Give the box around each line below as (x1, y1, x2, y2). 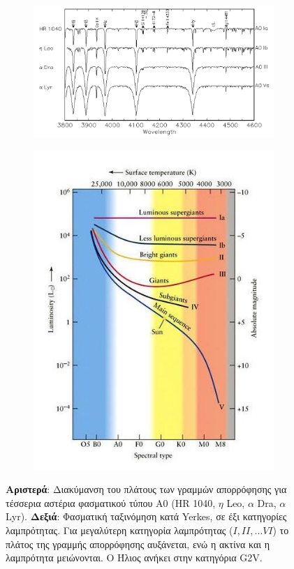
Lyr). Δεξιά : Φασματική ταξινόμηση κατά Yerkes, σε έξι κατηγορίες (6, 509, 287, 524)
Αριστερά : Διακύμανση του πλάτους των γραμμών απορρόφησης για (6, 482, 287, 496)
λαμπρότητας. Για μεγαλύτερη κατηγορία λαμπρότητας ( (6, 522, 233, 537)
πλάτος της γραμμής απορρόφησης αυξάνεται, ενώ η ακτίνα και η (6, 536, 270, 551)
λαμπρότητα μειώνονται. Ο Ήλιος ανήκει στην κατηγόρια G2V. (6, 550, 263, 565)
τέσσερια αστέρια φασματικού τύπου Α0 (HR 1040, (6, 495, 216, 510)
